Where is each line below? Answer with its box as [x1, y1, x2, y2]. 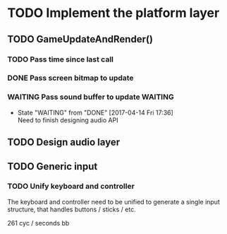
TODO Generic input [7, 160, 98, 172]
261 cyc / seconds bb [7, 218, 70, 227]
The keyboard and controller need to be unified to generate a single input [7, 197, 220, 206]
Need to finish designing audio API [17, 115, 118, 124]
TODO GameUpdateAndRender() [7, 33, 154, 45]
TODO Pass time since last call [7, 54, 114, 64]
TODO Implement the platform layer [7, 5, 220, 21]
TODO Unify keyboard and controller [7, 182, 135, 192]
